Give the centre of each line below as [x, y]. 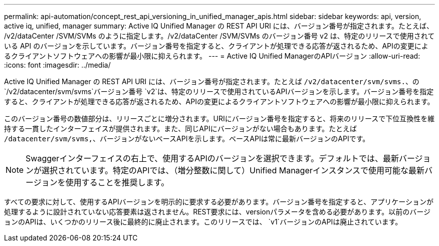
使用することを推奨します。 [117, 182]
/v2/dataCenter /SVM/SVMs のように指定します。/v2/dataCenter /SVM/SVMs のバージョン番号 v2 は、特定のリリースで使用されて [220, 36]
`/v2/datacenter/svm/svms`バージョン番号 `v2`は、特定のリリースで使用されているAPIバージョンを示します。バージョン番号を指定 [219, 91]
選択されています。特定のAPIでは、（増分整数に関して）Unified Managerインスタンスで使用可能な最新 [233, 170]
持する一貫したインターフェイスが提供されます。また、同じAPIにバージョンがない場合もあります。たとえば [181, 129]
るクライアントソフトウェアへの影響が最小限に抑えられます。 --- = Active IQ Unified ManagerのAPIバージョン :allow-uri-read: [212, 56]
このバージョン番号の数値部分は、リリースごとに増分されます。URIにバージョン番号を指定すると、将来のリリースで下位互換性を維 [220, 118]
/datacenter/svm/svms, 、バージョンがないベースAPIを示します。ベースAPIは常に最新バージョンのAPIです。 [187, 139]
